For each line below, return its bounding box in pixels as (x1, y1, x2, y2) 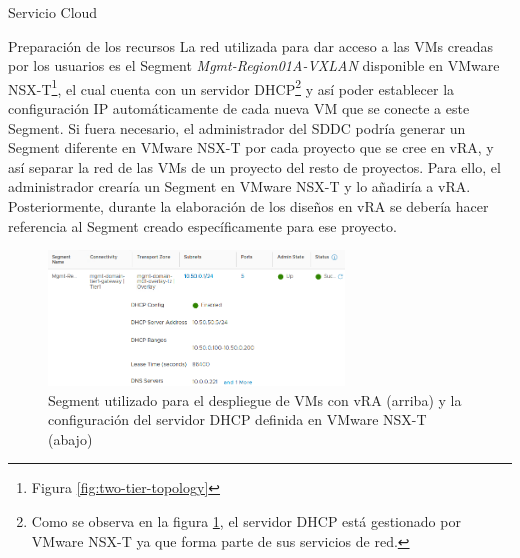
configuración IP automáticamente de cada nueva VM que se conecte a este (8, 98, 470, 119)
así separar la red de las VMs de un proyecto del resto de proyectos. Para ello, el (8, 156, 501, 177)
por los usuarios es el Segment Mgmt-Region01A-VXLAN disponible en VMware (8, 55, 500, 76)
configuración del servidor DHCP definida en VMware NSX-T (48, 409, 427, 430)
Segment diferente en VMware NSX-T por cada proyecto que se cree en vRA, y (8, 137, 494, 158)
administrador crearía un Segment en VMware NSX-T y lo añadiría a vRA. (8, 176, 471, 197)
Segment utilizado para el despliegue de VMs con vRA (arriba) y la (48, 389, 462, 410)
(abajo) (48, 428, 93, 449)
